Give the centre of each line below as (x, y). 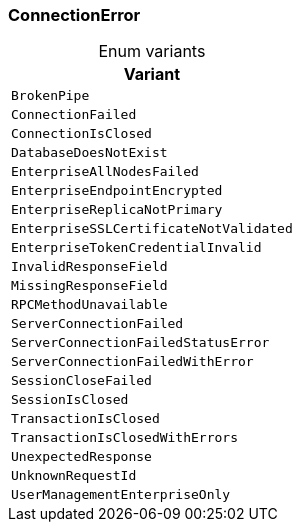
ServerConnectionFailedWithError (132, 362)
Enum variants (152, 51)
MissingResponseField (89, 286)
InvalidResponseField (89, 267)
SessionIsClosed (70, 400)
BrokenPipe (50, 96)
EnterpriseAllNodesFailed (105, 172)
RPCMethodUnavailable (89, 305)
